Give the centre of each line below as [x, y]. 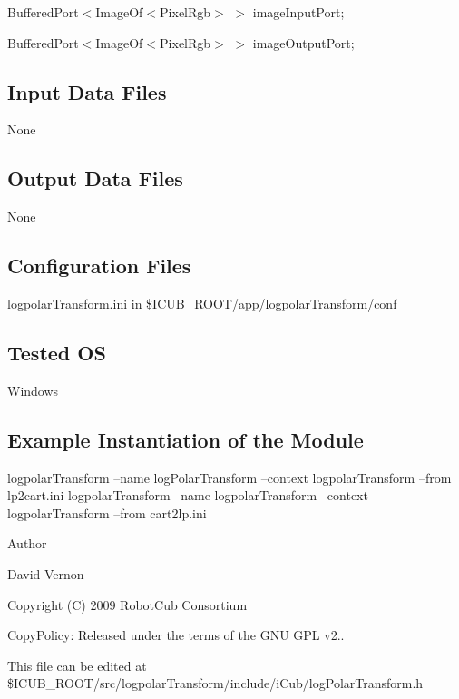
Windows [33, 390]
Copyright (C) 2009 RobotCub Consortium [127, 604]
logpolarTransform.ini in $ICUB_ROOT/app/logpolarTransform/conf [202, 303]
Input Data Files [87, 91]
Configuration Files [99, 266]
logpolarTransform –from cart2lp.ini [107, 512]
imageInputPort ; [298, 12]
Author [27, 543]
